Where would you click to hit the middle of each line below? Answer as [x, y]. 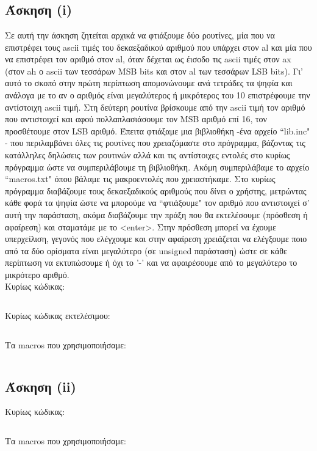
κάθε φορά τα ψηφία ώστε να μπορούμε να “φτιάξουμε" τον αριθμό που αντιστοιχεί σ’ [157, 203]
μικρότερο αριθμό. [37, 274]
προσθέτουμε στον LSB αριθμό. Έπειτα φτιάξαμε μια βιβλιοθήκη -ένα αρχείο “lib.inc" [158, 130]
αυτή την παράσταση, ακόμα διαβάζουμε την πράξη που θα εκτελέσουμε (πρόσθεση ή [156, 214]
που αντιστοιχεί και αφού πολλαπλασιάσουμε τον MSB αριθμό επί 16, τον [136, 119]
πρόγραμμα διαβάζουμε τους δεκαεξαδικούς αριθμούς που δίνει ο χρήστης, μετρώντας [156, 190]
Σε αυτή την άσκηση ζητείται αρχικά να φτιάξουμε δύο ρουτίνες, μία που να [140, 35]
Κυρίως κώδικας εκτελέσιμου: [58, 316]
